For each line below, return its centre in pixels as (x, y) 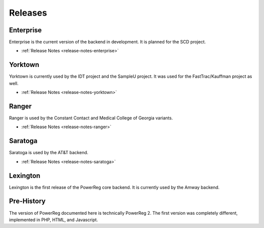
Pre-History (27, 201)
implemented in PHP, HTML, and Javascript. (54, 220)
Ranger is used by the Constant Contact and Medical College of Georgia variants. (91, 118)
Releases (28, 13)
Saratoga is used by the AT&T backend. (49, 153)
